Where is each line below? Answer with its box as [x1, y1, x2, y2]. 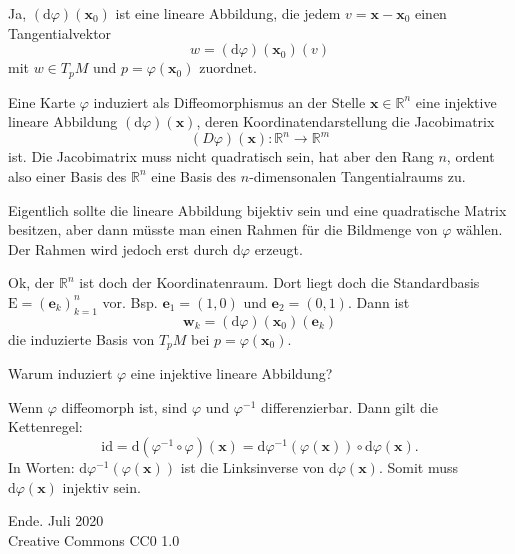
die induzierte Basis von [8, 328, 155, 349]
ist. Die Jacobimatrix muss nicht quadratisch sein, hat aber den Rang [8, 146, 434, 167]
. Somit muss [378, 456, 458, 477]
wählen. [456, 219, 503, 240]
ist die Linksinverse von [180, 456, 325, 477]
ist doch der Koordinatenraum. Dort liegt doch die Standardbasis [79, 272, 480, 293]
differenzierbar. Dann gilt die [260, 396, 438, 417]
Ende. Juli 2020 [8, 510, 104, 531]
